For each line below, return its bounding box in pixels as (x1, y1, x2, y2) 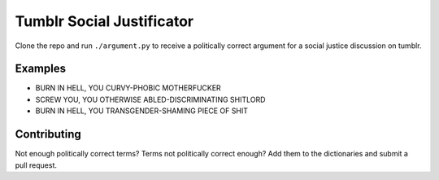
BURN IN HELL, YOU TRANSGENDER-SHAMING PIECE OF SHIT (35, 106, 248, 116)
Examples (15, 62, 67, 76)
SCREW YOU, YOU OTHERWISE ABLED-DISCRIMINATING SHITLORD (35, 94, 266, 104)
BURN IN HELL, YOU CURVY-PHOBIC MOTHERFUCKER (35, 83, 221, 93)
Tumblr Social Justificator (15, 12, 194, 30)
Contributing (15, 127, 81, 142)
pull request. (15, 160, 57, 170)
